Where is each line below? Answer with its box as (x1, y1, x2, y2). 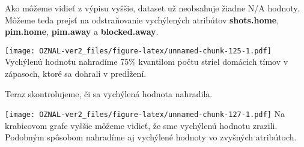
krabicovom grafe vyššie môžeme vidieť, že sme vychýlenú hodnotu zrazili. (5, 119, 278, 131)
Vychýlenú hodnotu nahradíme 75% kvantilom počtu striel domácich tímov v (5, 55, 288, 68)
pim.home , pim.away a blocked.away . (5, 25, 159, 38)
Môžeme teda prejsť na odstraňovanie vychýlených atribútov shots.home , (5, 13, 279, 26)
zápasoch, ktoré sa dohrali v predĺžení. (5, 67, 147, 80)
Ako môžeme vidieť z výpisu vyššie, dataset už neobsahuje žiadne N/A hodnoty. (5, 2, 300, 14)
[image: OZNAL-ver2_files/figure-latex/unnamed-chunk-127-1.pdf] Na (5, 107, 285, 120)
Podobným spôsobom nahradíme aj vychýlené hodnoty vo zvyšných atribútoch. (5, 131, 297, 143)
